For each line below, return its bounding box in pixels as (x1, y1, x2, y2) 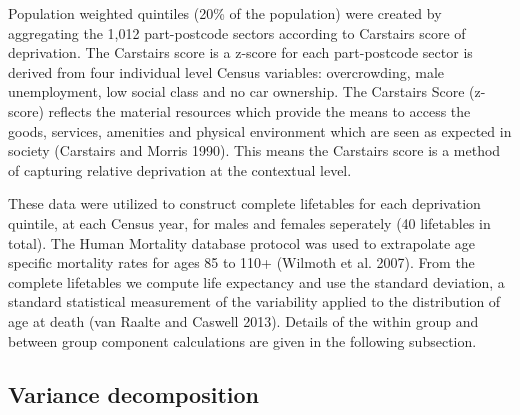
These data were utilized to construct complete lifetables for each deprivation (8, 193, 481, 214)
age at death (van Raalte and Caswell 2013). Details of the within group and (8, 310, 479, 331)
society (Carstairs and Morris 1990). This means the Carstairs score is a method (8, 140, 501, 161)
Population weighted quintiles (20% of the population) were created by (8, 3, 442, 23)
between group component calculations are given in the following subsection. (8, 330, 477, 351)
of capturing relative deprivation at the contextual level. (8, 159, 352, 180)
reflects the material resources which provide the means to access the (48, 100, 471, 121)
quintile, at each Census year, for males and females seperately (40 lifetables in (8, 212, 491, 233)
